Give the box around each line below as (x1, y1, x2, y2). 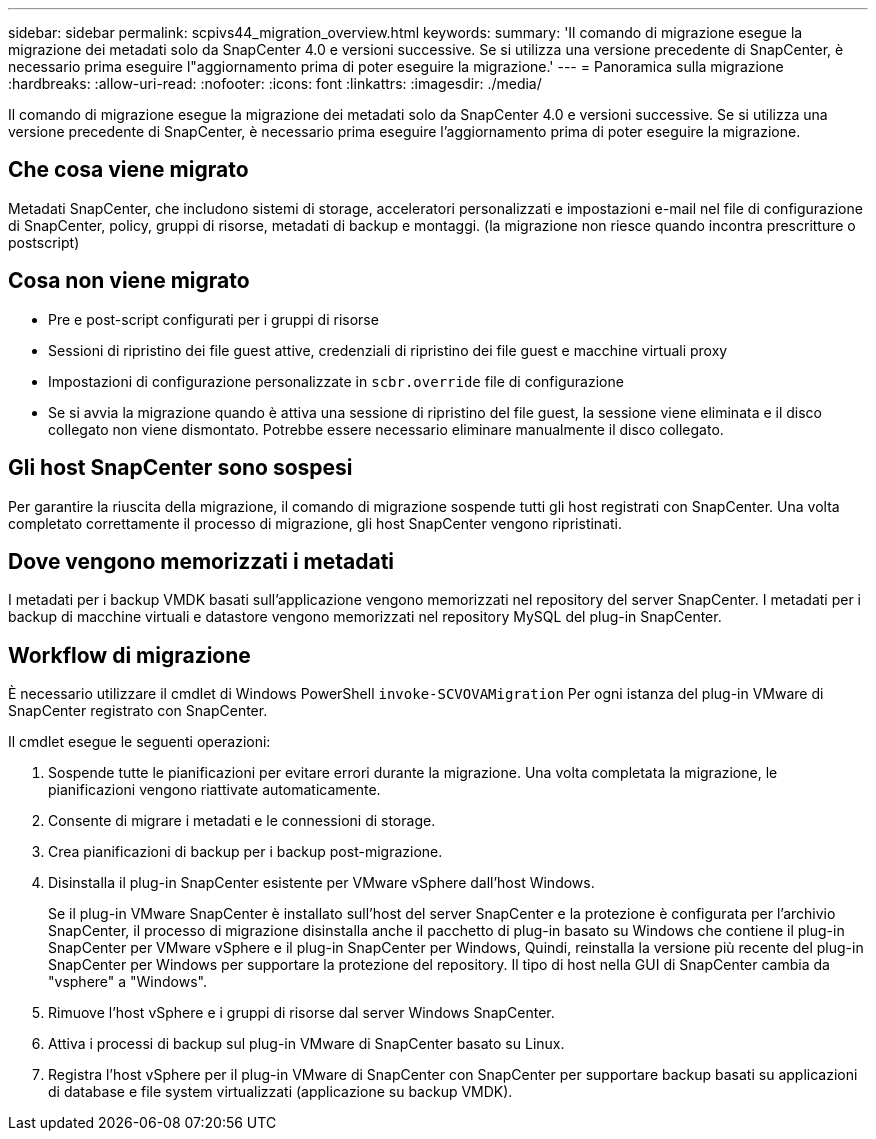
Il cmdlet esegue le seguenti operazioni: (8, 733, 271, 751)
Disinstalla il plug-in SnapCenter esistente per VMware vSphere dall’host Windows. (48, 874, 595, 892)
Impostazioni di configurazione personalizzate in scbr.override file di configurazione (48, 372, 624, 390)
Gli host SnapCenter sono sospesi (8, 455, 353, 481)
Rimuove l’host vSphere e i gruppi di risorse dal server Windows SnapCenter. (48, 1004, 555, 1022)
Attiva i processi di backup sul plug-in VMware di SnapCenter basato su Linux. (48, 1035, 565, 1053)
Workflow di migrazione (8, 642, 251, 668)
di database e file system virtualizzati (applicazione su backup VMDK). (48, 1083, 513, 1101)
